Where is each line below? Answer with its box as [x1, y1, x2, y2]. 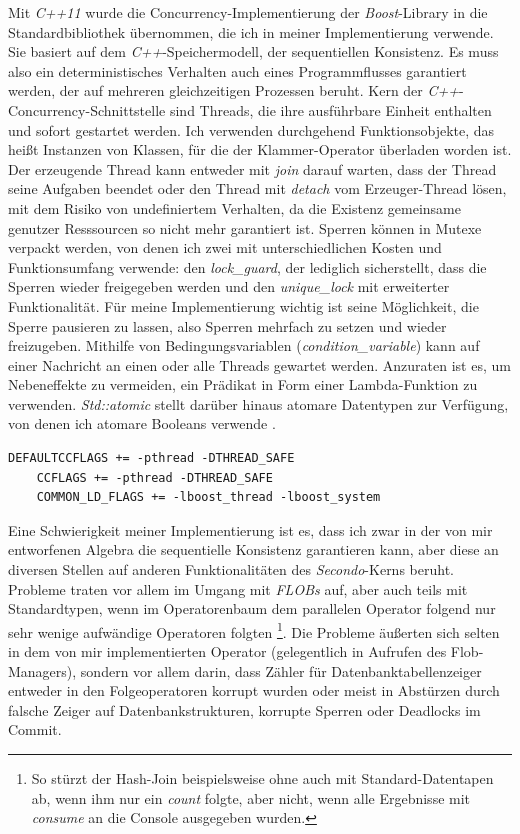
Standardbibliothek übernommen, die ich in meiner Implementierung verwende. [8, 21, 494, 42]
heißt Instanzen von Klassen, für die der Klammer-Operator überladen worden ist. [8, 139, 512, 160]
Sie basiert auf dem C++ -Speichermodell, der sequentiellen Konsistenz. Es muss [8, 41, 499, 62]
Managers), [8, 660, 77, 681]
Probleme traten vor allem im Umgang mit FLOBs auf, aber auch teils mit [8, 578, 468, 599]
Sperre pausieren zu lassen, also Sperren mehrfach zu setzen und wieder [8, 315, 447, 336]
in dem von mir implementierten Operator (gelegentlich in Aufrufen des [8, 641, 447, 662]
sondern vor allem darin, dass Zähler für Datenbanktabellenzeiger [80, 660, 482, 681]
